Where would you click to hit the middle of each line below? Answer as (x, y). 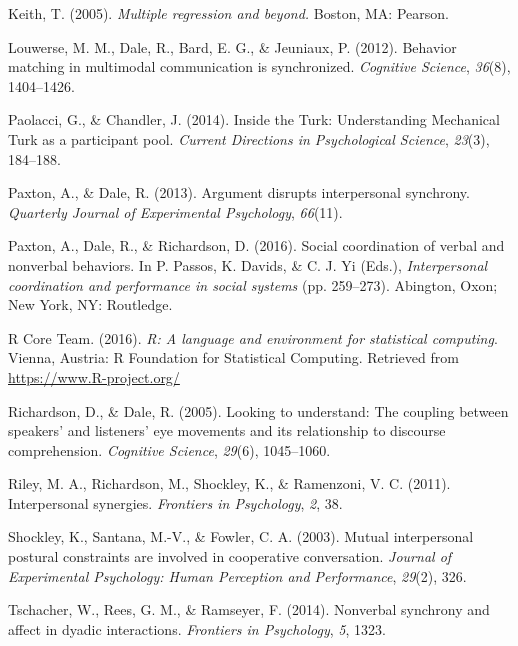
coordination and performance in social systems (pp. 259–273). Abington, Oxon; (253, 284)
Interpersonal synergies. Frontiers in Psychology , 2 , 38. (175, 502)
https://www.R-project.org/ (94, 376)
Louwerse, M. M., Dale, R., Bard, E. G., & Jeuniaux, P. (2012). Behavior (232, 46)
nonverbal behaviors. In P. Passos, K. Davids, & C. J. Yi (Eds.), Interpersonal (248, 264)
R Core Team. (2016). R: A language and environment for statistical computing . (253, 337)
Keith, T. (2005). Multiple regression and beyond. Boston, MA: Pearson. (228, 13)
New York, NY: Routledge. (90, 304)
